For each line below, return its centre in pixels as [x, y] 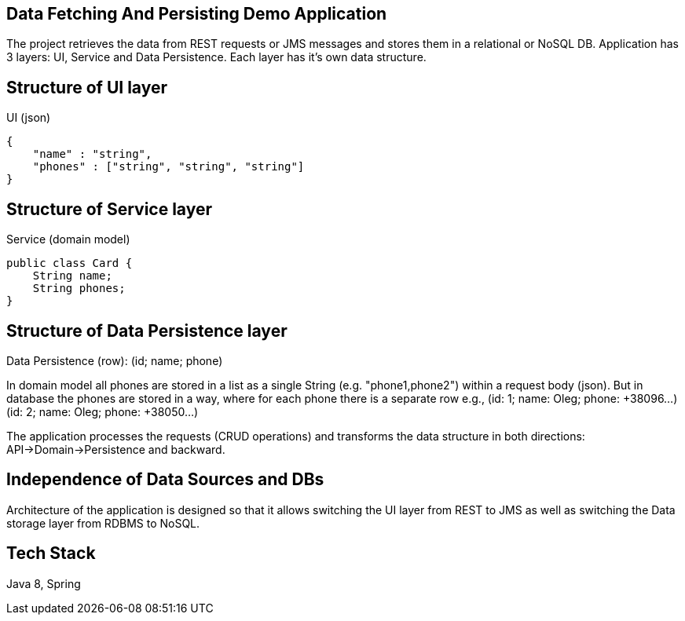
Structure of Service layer [110, 209]
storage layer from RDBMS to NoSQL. [103, 523]
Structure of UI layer [87, 87]
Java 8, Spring [44, 583]
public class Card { [70, 263]
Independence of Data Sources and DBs [165, 480]
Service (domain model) [68, 239]
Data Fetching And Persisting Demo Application [197, 14]
